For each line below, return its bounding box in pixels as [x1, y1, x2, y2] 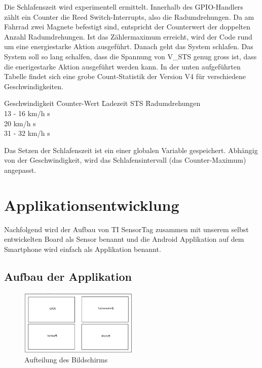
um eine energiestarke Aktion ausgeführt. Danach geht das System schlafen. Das [4, 41, 253, 52]
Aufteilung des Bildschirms [24, 354, 108, 365]
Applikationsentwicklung [4, 194, 179, 215]
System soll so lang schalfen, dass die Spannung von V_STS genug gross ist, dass [4, 51, 257, 61]
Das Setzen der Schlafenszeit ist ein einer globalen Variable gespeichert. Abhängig [4, 144, 258, 155]
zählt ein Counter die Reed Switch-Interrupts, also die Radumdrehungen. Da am [4, 11, 254, 22]
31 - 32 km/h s [4, 128, 50, 138]
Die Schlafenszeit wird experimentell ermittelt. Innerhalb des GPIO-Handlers [4, 2, 243, 12]
